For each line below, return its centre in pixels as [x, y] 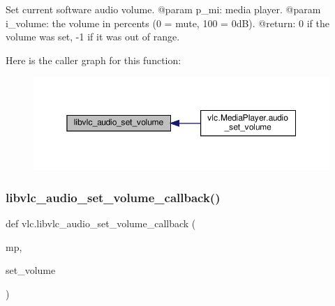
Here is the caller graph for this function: [94, 60]
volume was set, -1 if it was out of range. [93, 37]
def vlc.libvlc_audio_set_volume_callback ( [101, 223]
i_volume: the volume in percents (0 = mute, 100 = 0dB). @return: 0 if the [167, 23]
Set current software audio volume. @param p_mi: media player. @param [163, 9]
